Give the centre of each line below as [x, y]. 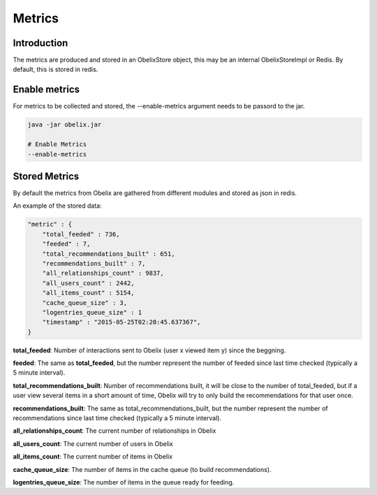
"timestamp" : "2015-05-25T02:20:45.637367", [121, 322]
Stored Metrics [46, 176]
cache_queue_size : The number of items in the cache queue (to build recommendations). [142, 469]
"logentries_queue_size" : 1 [92, 312]
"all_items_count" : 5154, [89, 293]
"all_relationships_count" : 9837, [103, 273]
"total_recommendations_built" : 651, [109, 254]
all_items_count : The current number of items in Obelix [93, 457]
